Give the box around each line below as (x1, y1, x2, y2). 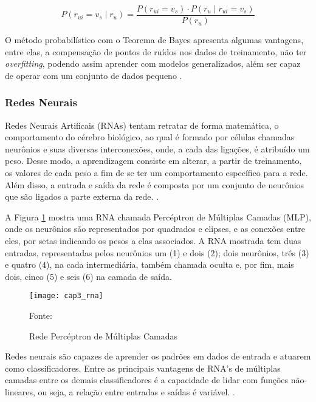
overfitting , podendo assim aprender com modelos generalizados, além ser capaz (5, 57, 301, 70)
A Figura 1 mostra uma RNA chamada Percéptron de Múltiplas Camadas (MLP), (5, 210, 311, 223)
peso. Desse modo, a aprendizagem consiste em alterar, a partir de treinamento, (5, 154, 302, 167)
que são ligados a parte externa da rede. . (5, 190, 159, 203)
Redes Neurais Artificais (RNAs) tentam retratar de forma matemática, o (5, 118, 279, 131)
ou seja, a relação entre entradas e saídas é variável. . (38, 386, 235, 398)
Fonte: (29, 309, 52, 322)
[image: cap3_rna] (29, 291, 103, 301)
